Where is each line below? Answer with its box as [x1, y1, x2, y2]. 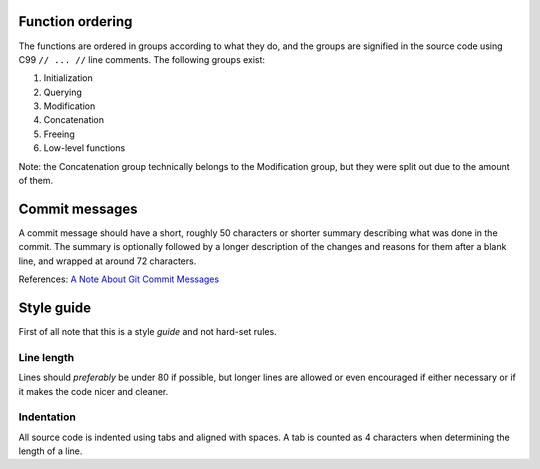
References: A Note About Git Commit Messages [18, 273, 220, 285]
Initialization [43, 72, 94, 84]
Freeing [43, 128, 75, 140]
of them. [18, 175, 54, 187]
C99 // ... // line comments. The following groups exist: [18, 53, 265, 65]
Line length [18, 350, 75, 364]
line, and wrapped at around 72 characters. [18, 255, 197, 267]
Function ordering [18, 13, 133, 30]
